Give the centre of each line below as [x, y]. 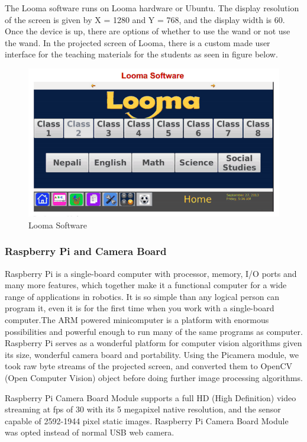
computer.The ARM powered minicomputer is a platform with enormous [137, 320]
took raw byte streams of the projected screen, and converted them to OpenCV [149, 366]
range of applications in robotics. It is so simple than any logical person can [142, 296]
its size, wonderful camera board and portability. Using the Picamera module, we [152, 354]
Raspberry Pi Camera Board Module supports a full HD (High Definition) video [151, 397]
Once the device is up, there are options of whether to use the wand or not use [148, 31]
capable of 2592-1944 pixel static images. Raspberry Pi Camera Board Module [147, 420]
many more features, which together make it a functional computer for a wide [146, 285]
